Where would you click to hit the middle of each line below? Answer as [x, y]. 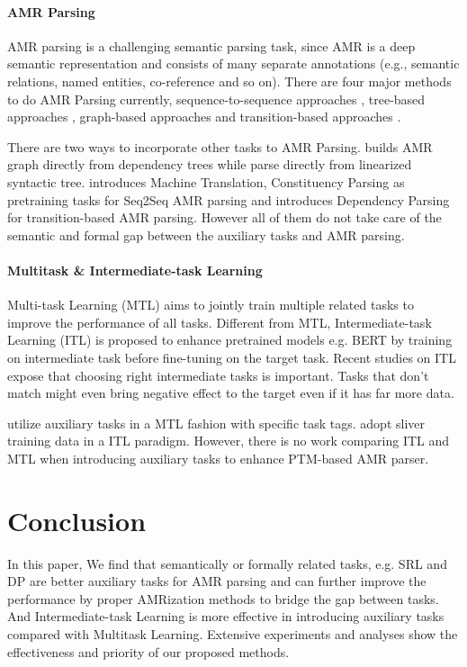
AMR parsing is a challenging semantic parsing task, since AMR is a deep [211, 45]
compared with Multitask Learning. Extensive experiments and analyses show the [233, 633]
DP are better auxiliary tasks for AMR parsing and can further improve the [217, 581]
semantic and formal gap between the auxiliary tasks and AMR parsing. [206, 234]
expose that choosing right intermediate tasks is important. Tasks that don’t [218, 375]
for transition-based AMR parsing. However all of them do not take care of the [225, 217]
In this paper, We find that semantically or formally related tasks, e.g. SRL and [227, 563]
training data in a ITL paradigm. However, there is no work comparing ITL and [229, 441]
